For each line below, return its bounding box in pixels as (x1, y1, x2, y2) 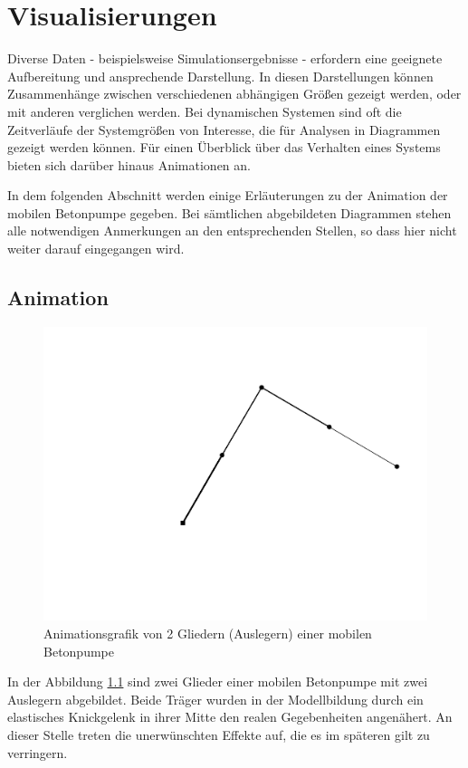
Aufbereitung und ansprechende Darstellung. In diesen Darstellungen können (7, 66, 434, 85)
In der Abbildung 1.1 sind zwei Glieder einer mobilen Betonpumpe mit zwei (7, 672, 428, 691)
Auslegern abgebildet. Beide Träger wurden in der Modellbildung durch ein (7, 689, 424, 708)
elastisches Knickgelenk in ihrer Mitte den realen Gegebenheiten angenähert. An (7, 707, 453, 726)
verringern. (7, 743, 68, 762)
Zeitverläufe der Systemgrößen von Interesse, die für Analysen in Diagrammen (7, 120, 441, 139)
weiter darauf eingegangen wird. (7, 239, 185, 258)
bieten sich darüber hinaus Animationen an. (7, 155, 251, 174)
